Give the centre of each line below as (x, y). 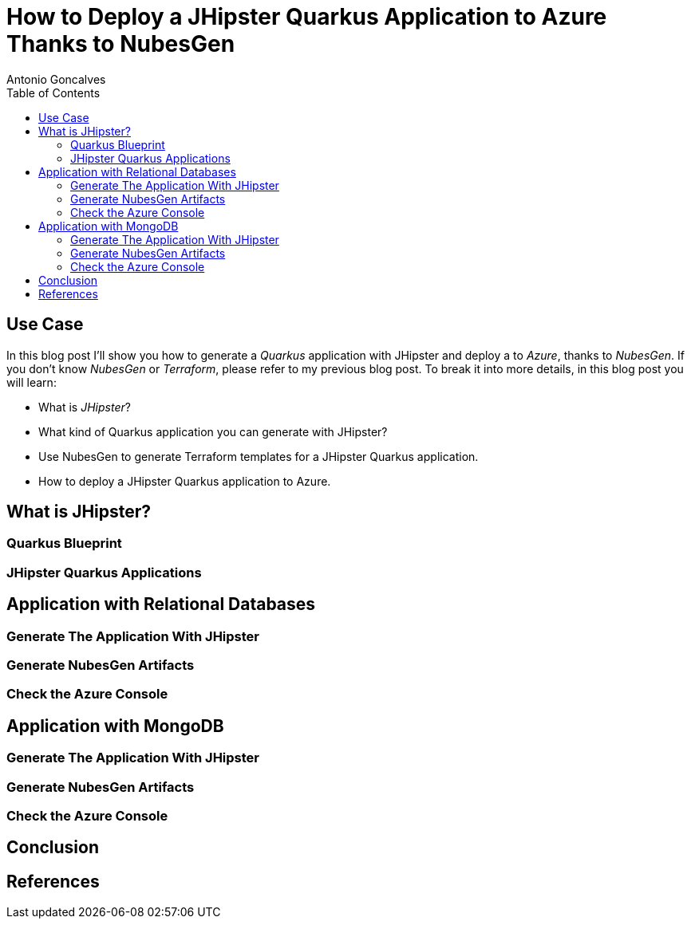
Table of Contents (53, 92)
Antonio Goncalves (56, 79)
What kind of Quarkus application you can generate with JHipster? (213, 431)
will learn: (32, 382)
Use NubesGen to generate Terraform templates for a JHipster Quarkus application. (259, 456)
